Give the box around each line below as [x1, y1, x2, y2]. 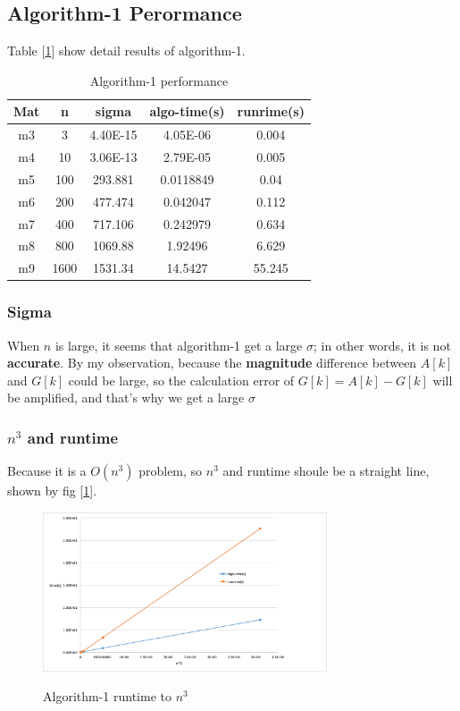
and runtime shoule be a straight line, [222, 461, 430, 480]
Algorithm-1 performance [89, 71, 229, 89]
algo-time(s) [149, 102, 225, 121]
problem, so [138, 461, 203, 480]
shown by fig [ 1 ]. [7, 481, 97, 500]
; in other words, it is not [314, 335, 451, 354]
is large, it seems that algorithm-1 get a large [54, 335, 303, 354]
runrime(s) [237, 102, 305, 121]
